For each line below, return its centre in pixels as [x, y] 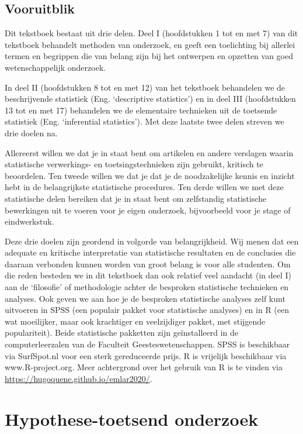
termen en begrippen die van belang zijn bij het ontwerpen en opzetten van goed [149, 56]
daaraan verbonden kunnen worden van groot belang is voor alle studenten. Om [148, 263]
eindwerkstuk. [29, 221]
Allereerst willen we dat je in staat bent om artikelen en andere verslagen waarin [149, 152]
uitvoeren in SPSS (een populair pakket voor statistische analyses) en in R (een [147, 310]
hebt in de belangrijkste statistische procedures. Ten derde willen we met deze [144, 187]
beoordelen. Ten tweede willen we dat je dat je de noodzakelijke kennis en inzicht [150, 175]
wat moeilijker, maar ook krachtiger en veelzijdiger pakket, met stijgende [135, 321]
